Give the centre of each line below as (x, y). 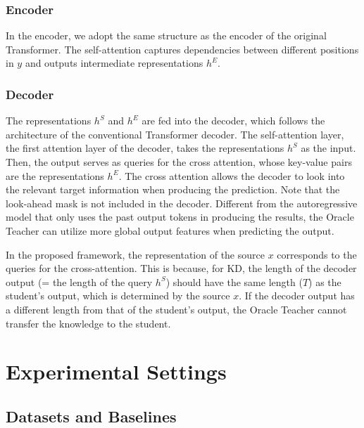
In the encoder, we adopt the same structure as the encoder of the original (166, 35)
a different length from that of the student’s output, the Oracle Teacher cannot (176, 309)
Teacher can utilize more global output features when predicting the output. (170, 230)
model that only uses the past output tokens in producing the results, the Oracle (180, 217)
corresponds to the (317, 254)
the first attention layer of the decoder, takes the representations (145, 148)
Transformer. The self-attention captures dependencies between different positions (182, 49)
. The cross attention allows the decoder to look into (232, 175)
